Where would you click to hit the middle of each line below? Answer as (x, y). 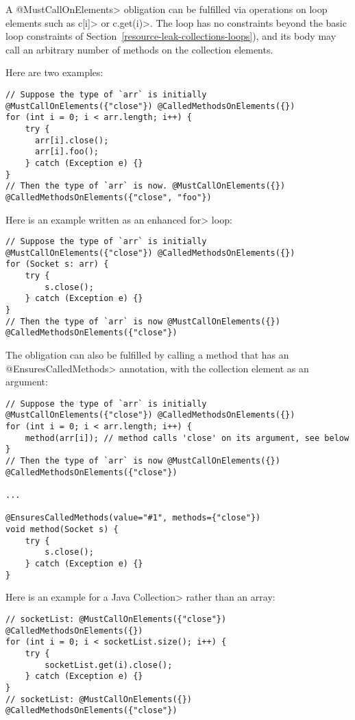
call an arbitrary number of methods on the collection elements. (139, 49)
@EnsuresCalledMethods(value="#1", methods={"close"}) (133, 518)
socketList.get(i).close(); (109, 665)
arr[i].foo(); (67, 152)
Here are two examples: (54, 72)
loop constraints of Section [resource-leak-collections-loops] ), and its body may (171, 36)
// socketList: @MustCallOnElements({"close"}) (116, 619)
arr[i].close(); (72, 140)
